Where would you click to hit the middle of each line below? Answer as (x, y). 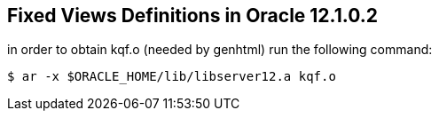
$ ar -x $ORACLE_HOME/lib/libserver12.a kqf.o (172, 77)
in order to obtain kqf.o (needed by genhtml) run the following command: (220, 50)
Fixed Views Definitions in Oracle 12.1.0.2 (192, 16)
